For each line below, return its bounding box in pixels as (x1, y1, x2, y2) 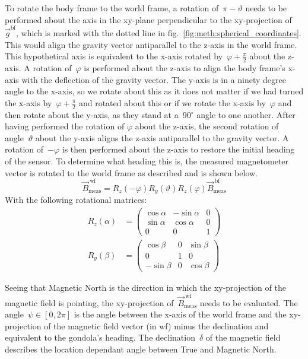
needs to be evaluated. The (199, 296, 298, 309)
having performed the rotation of (5, 120, 125, 132)
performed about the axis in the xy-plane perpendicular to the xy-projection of (5, 13, 292, 26)
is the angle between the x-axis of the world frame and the (74, 308, 287, 320)
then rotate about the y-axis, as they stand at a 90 (5, 108, 191, 120)
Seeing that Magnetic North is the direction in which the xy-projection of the (5, 281, 286, 294)
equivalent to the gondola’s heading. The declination (5, 331, 195, 344)
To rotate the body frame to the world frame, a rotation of (5, 2, 219, 14)
